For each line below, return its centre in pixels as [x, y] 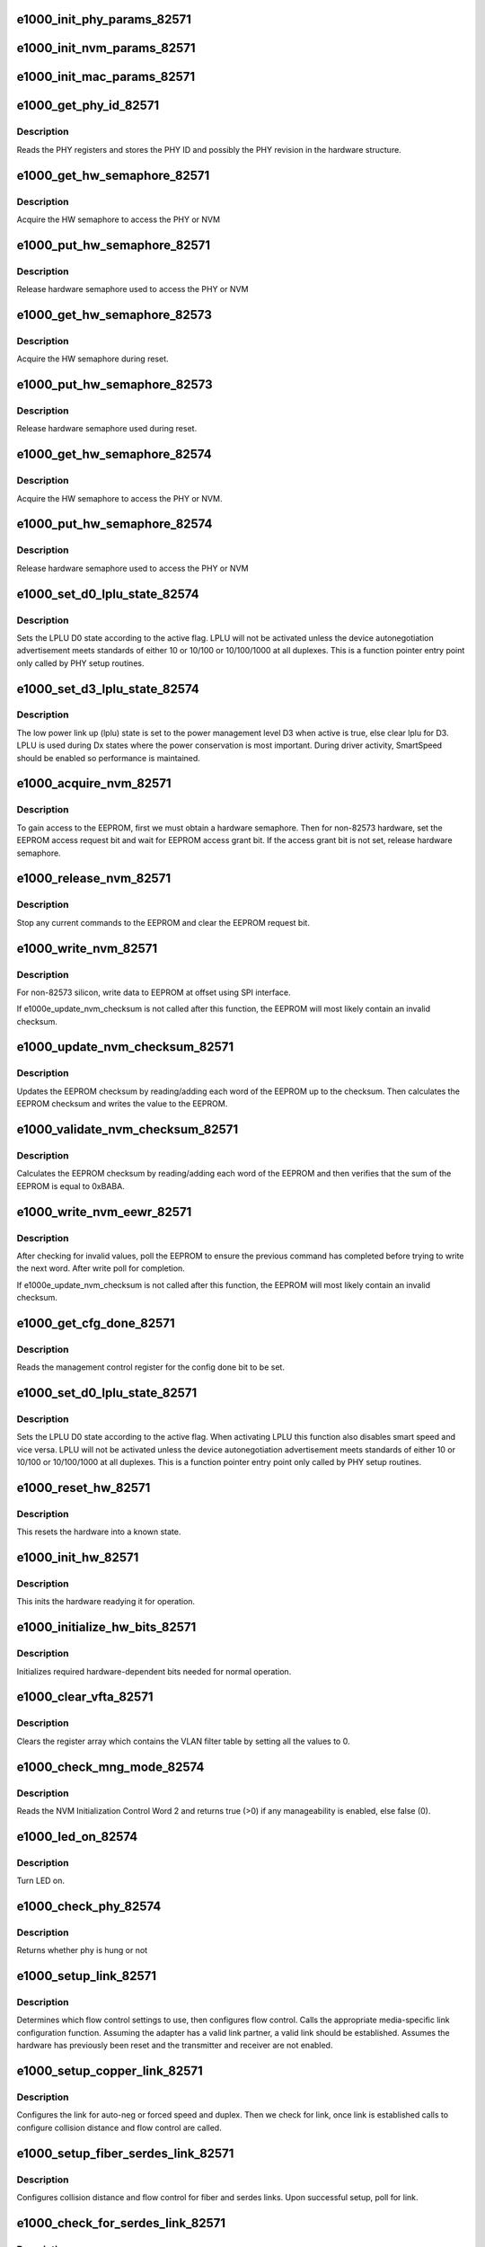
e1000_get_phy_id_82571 [88, 106]
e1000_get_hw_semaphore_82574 [115, 454]
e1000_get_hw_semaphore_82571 [113, 175]
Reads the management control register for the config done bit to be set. [150, 1367]
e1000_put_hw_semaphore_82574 [115, 524]
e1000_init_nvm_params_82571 [106, 48]
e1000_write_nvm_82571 [87, 948]
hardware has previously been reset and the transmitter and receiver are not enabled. [175, 2046]
